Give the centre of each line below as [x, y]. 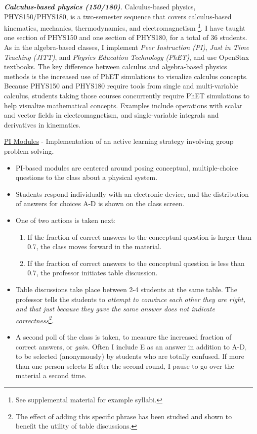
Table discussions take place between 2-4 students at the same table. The [126, 289]
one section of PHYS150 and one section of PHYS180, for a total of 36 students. [126, 37]
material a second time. [51, 375]
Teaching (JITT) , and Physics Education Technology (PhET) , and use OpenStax [127, 57]
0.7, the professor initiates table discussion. [92, 273]
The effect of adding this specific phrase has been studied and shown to [124, 416]
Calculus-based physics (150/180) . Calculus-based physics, [100, 6]
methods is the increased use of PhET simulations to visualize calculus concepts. [126, 76]
